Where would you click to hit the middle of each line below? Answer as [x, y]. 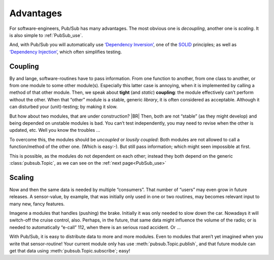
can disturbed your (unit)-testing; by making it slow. [63, 107]
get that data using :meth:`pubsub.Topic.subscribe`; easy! [70, 250]
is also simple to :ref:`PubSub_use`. [46, 35]
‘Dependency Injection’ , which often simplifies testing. [66, 52]
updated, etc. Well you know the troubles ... [55, 130]
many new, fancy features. [37, 204]
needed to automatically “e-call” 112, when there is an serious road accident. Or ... [95, 227]
